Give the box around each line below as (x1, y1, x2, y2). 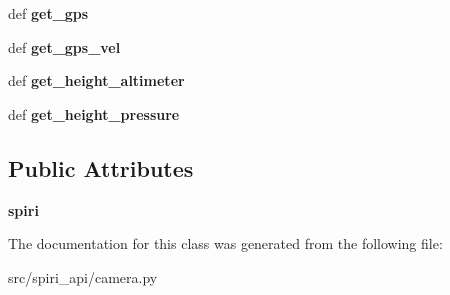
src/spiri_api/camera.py (8, 266, 158, 287)
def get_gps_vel (8, 36, 121, 57)
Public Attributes (8, 152, 194, 183)
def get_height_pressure (8, 103, 180, 124)
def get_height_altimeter (8, 70, 185, 91)
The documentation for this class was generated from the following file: (8, 233, 443, 254)
